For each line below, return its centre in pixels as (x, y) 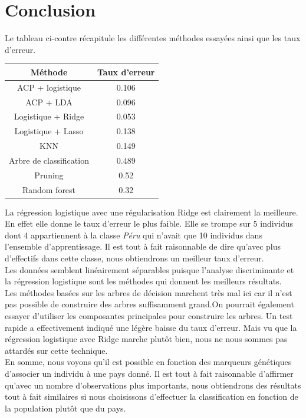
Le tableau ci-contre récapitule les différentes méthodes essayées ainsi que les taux (153, 38)
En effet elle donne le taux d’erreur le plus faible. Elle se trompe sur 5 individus (149, 223)
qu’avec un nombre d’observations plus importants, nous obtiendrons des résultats (153, 385)
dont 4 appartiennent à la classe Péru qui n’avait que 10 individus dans (134, 235)
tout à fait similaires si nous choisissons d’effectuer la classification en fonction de (152, 397)
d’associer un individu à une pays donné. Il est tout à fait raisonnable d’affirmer (149, 373)
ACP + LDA (49, 102)
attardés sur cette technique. (56, 350)
